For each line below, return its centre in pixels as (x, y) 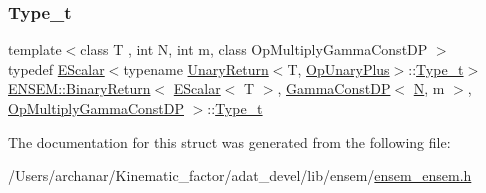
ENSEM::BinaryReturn (79, 88)
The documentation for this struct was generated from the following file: (229, 141)
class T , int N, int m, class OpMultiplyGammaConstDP (254, 49)
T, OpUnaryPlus (338, 68)
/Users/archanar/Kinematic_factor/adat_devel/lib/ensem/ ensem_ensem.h (240, 175)
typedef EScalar (56, 68)
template (35, 49)
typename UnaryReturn (196, 68)
